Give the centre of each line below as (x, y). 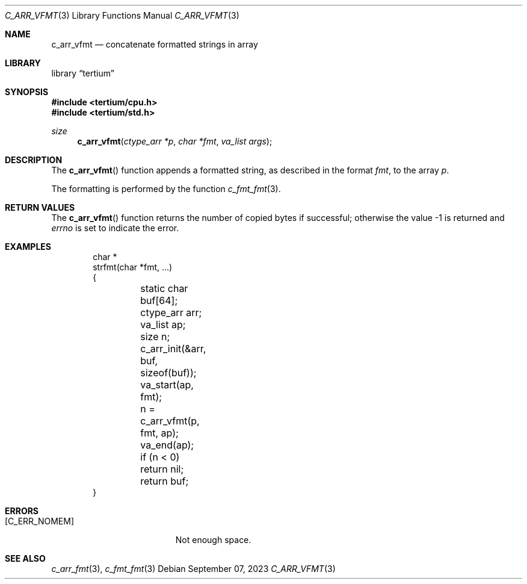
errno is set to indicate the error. (115, 228)
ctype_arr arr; (171, 312)
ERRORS (22, 511)
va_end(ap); (167, 445)
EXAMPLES (28, 247)
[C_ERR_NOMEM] (39, 521)
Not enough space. (213, 540)
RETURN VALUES (40, 207)
